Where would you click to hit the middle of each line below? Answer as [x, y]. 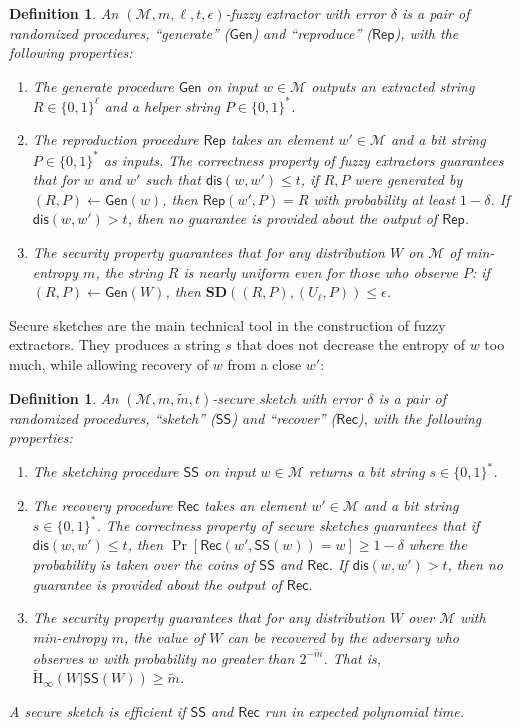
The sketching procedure [105, 471]
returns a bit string [366, 471]
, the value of [164, 636]
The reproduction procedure [115, 139]
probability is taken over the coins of [143, 564]
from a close [264, 363]
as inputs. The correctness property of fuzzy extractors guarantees [303, 159]
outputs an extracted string [393, 85]
